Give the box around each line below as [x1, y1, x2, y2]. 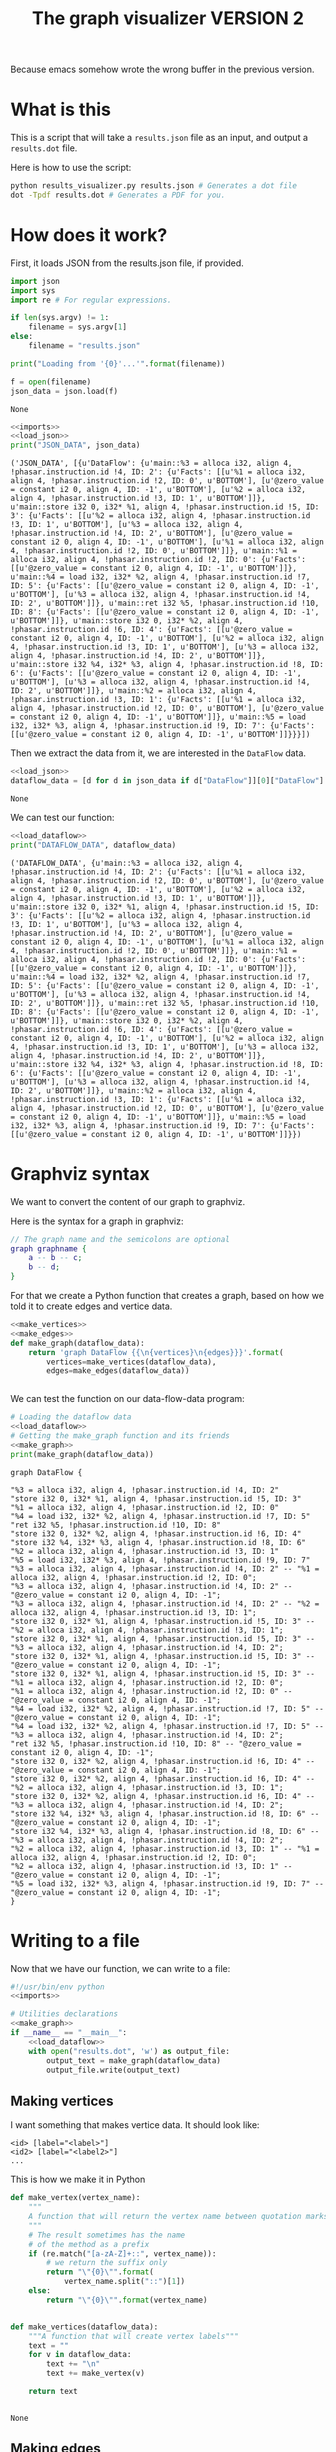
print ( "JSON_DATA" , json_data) [10, 440, 141, 451]
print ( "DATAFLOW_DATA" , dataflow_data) [10, 840, 177, 850]
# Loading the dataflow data [10, 1412, 132, 1422]
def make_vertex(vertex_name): [10, 2193, 141, 2203]
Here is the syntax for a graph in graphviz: [10, 1215, 184, 1227]
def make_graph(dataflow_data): [10, 1338, 145, 1348]
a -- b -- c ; [28, 1253, 83, 1263]
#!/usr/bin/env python [10, 1982, 105, 1992]
